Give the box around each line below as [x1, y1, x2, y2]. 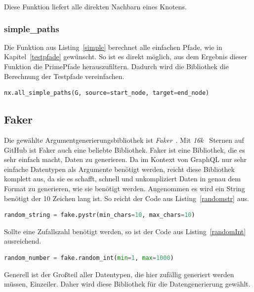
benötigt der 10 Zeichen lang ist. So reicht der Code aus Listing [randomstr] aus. [4, 193, 249, 203]
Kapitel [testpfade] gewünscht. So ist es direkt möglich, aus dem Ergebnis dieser [4, 51, 248, 62]
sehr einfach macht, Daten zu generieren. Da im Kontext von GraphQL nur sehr [4, 154, 247, 165]
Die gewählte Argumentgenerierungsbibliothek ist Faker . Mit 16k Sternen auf [4, 134, 244, 145]
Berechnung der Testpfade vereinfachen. [4, 71, 125, 81]
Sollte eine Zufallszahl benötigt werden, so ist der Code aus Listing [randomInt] [4, 226, 246, 236]
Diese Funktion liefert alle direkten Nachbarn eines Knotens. [4, 1, 187, 11]
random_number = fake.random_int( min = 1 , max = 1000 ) [4, 254, 174, 261]
